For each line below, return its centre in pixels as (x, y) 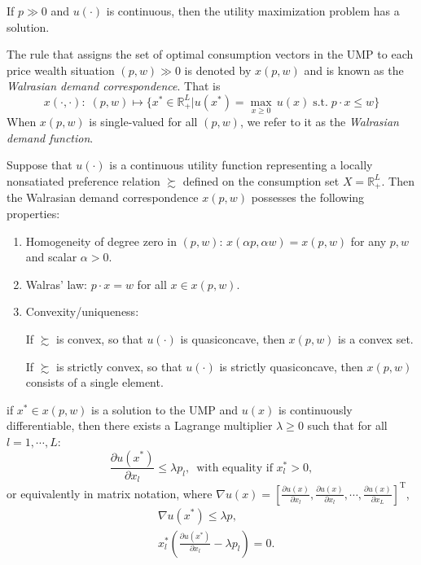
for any (368, 241)
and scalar (51, 257)
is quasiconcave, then (232, 338)
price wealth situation (61, 70)
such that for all (347, 425)
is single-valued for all (143, 122)
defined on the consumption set (261, 180)
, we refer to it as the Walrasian (319, 122)
